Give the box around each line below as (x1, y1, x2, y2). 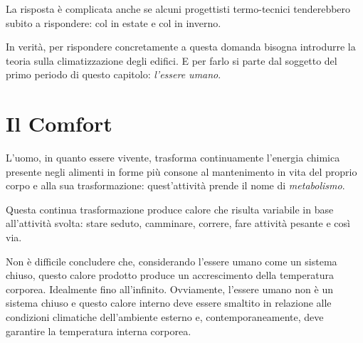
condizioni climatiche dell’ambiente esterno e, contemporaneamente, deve (6, 310, 324, 324)
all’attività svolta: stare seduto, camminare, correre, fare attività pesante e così (6, 216, 350, 231)
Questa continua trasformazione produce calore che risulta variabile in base (6, 201, 334, 216)
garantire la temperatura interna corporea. (6, 323, 191, 338)
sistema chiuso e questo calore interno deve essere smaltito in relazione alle (6, 295, 332, 310)
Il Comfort (6, 109, 112, 138)
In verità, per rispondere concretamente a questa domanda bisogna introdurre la (6, 39, 356, 54)
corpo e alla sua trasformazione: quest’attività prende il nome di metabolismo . (6, 178, 345, 193)
